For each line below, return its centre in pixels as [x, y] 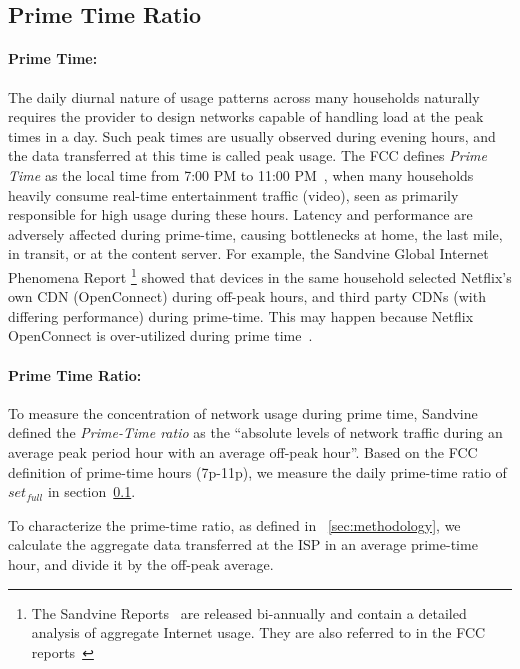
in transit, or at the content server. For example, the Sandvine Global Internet [248, 253]
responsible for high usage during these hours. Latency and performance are [240, 214]
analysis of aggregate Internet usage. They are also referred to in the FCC [258, 632]
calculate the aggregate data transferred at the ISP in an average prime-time [243, 544]
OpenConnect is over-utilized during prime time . [160, 335]
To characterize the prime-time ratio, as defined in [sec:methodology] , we [234, 524]
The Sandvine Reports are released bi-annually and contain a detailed [249, 612]
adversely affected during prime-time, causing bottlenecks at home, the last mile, [255, 233]
